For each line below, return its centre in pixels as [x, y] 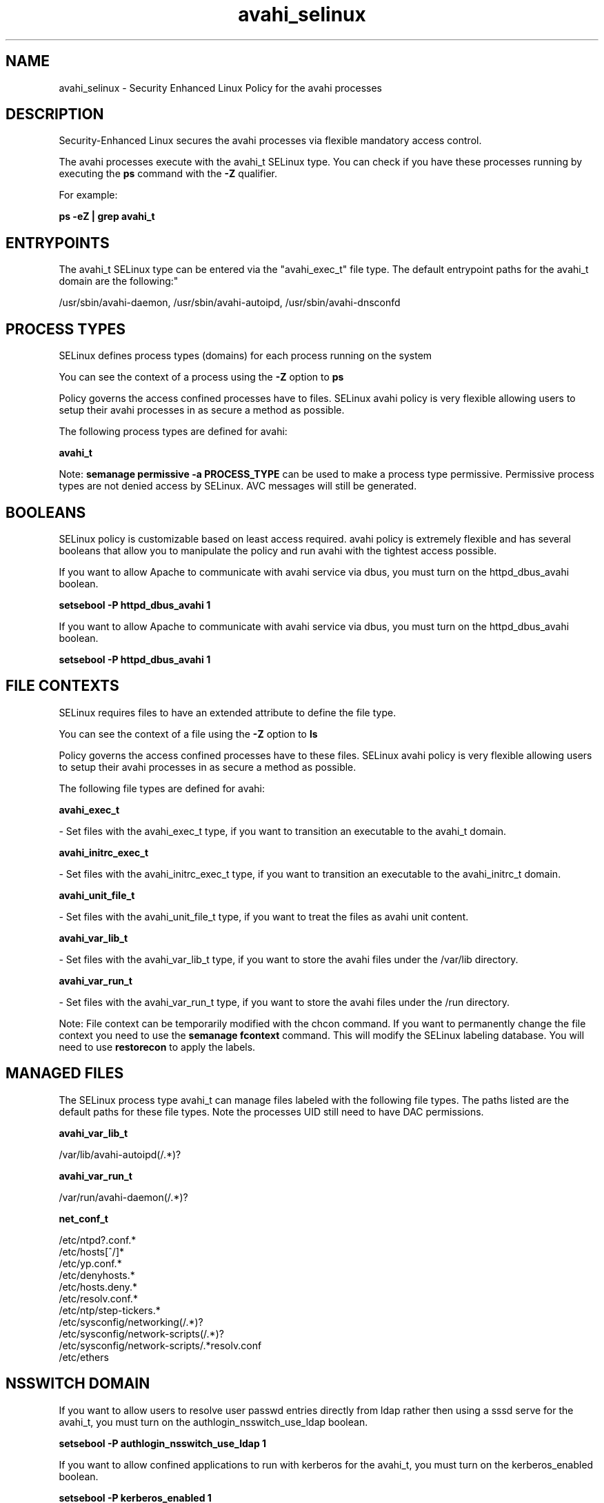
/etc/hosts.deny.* [98, 1287]
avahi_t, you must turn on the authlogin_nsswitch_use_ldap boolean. [213, 1422]
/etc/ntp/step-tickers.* [110, 1310]
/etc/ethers [84, 1357]
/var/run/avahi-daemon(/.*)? [123, 1197]
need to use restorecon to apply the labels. [157, 1047]
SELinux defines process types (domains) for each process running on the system [245, 356]
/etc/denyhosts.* [97, 1275]
